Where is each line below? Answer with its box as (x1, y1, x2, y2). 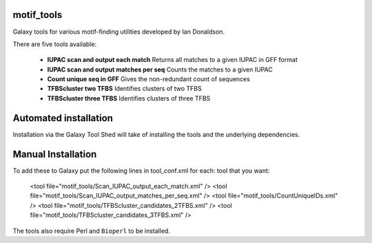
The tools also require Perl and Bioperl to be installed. (12, 226, 170, 235)
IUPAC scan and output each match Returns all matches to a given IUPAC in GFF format (47, 56, 298, 64)
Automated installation (12, 112, 114, 124)
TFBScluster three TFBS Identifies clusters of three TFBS (47, 94, 211, 103)
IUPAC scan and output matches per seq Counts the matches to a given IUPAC (47, 65, 273, 74)
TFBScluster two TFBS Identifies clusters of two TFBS (47, 85, 203, 93)
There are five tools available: (12, 40, 96, 48)
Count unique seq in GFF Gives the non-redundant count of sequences (47, 75, 251, 83)
